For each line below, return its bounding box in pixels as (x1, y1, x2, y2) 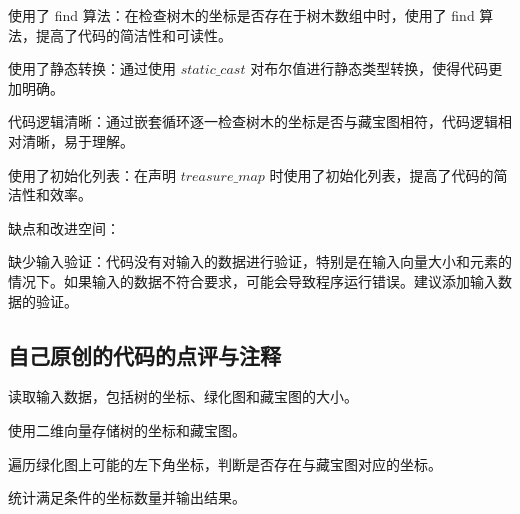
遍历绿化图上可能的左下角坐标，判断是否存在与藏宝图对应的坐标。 (8, 453, 442, 474)
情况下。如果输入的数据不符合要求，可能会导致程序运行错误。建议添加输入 (8, 270, 498, 291)
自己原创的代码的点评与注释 (8, 339, 281, 370)
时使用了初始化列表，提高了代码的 (269, 164, 494, 185)
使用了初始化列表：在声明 (8, 164, 176, 185)
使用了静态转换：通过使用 (8, 58, 176, 79)
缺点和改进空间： (8, 217, 120, 238)
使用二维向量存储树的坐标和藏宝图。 (8, 419, 246, 440)
